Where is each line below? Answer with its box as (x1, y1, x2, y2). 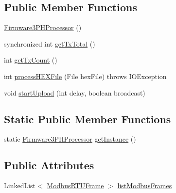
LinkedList (4, 180, 36, 191)
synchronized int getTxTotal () (4, 38, 95, 48)
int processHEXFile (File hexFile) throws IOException (4, 71, 167, 81)
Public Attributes (4, 158, 94, 173)
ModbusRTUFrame (47, 180, 104, 191)
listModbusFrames (117, 180, 172, 191)
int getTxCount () (4, 55, 57, 65)
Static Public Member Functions (4, 111, 171, 126)
